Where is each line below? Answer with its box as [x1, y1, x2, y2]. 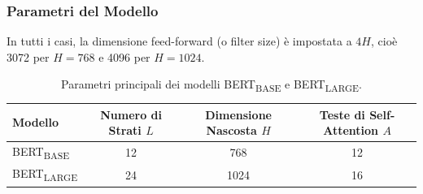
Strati [108, 122, 142, 139]
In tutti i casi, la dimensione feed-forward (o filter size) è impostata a [7, 32, 352, 50]
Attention [323, 122, 379, 139]
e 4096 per [98, 48, 150, 65]
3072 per [7, 48, 50, 65]
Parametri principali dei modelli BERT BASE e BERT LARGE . [61, 75, 362, 95]
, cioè [370, 32, 398, 50]
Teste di [319, 106, 365, 123]
